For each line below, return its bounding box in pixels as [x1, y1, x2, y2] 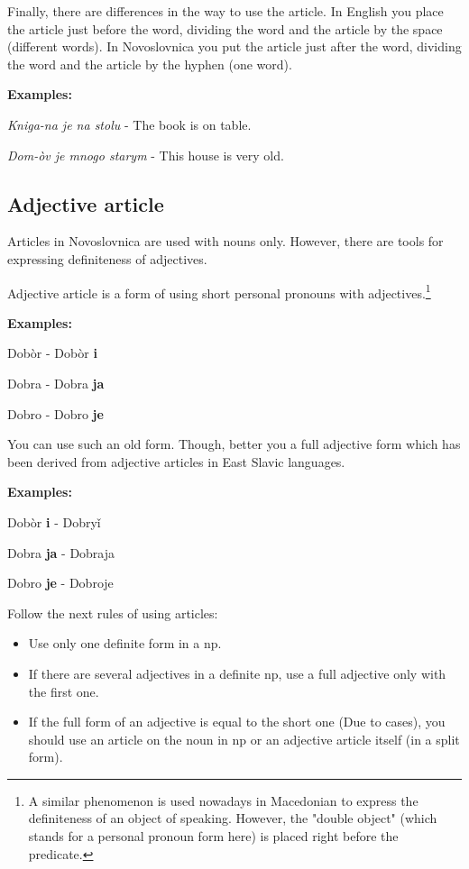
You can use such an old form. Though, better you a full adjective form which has [7, 434, 461, 453]
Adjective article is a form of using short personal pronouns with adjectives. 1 [7, 280, 431, 302]
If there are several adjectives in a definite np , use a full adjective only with [28, 663, 446, 682]
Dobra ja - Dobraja [7, 543, 115, 562]
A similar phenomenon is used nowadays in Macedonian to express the [28, 791, 418, 810]
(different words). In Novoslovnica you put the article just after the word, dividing [7, 37, 462, 56]
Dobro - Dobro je [7, 404, 104, 423]
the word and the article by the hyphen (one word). [7, 54, 292, 73]
